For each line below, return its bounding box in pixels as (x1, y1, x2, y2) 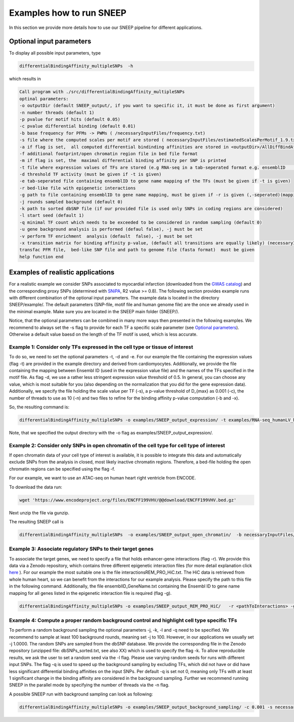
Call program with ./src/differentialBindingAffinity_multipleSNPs (19, 89, 185, 95)
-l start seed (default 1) (19, 213, 84, 218)
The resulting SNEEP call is (9, 518, 64, 525)
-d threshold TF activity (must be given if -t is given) (19, 172, 162, 177)
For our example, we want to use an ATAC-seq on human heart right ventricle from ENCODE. (9, 475, 196, 481)
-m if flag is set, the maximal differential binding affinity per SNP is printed (19, 158, 226, 163)
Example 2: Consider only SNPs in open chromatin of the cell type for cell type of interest (9, 442, 225, 449)
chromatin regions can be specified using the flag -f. (9, 466, 115, 472)
